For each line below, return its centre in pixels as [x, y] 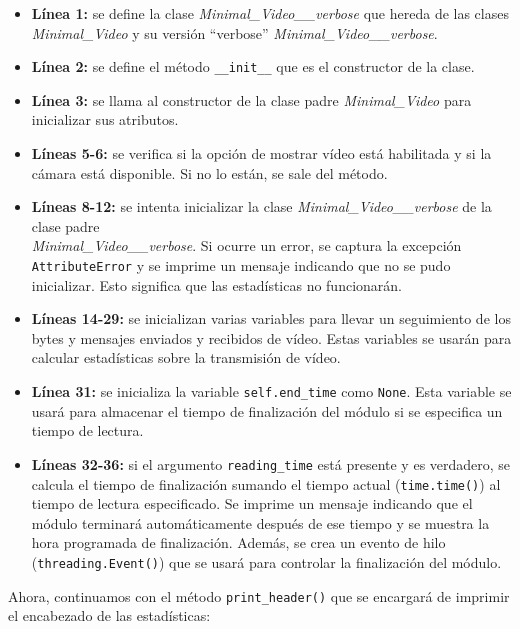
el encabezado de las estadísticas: [109, 615]
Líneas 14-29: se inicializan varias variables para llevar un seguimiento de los [271, 318]
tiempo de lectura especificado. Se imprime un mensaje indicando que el [252, 503]
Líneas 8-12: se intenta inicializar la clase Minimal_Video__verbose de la [261, 206]
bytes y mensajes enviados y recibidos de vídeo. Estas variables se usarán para [271, 337]
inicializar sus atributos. [105, 119]
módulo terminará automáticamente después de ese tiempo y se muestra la [260, 522]
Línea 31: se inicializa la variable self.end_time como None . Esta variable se [271, 391]
